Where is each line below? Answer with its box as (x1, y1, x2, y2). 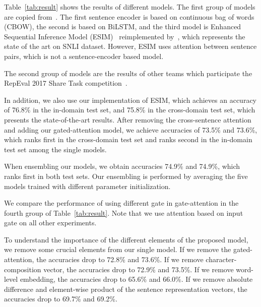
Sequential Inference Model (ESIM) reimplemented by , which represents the (4, 31, 245, 41)
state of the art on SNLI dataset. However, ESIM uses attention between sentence (4, 41, 257, 51)
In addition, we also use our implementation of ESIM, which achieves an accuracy (4, 94, 256, 105)
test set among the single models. (4, 144, 107, 154)
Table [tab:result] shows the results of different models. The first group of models (4, 2, 255, 12)
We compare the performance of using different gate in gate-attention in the (4, 198, 239, 208)
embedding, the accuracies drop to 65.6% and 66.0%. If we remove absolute (20, 274, 253, 284)
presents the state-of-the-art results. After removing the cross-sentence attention (4, 114, 251, 125)
